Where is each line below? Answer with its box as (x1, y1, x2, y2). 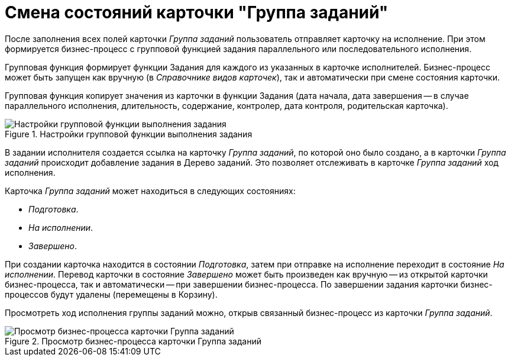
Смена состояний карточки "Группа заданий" (5, 2, 389, 22)
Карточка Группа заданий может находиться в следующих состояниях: (5, 185, 296, 196)
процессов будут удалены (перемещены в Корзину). (5, 289, 218, 299)
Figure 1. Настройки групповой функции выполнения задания (5, 128, 253, 139)
